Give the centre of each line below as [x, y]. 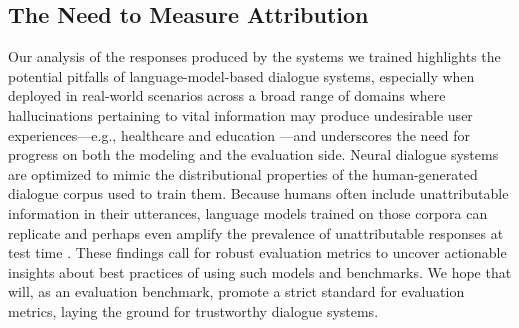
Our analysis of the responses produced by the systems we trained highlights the [254, 56]
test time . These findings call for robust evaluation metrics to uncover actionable [257, 252]
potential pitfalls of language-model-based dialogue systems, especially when [241, 75]
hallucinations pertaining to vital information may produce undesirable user [240, 114]
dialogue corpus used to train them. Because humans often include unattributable [258, 193]
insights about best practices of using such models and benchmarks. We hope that [260, 271]
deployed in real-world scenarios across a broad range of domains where [227, 95]
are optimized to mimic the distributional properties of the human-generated [243, 173]
